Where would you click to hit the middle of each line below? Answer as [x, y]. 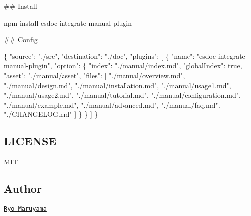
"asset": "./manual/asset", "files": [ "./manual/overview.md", [94, 75]
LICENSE [30, 141]
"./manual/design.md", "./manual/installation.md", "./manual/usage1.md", [118, 85]
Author [23, 189]
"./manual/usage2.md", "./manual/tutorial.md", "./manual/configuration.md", [122, 95]
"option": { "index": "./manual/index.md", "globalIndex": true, [148, 66]
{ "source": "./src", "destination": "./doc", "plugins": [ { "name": [99, 56]
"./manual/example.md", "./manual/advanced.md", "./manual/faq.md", [112, 104]
